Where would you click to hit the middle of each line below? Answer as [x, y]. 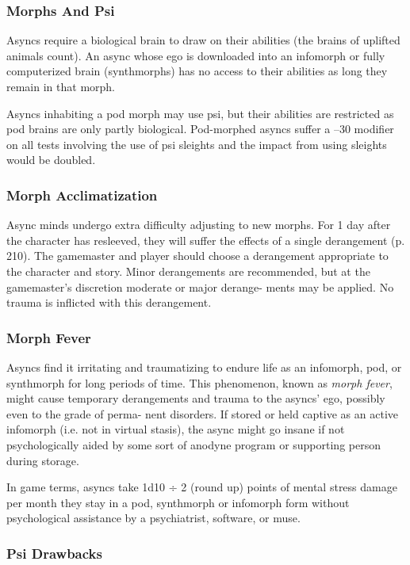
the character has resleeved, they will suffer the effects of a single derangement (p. [206, 240]
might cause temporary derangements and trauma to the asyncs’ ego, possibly [196, 398]
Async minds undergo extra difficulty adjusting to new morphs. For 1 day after [199, 225]
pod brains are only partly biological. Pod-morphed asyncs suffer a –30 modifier [200, 129]
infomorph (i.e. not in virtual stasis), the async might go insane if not [176, 429]
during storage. [43, 460]
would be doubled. [51, 160]
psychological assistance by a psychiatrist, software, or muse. [153, 518]
